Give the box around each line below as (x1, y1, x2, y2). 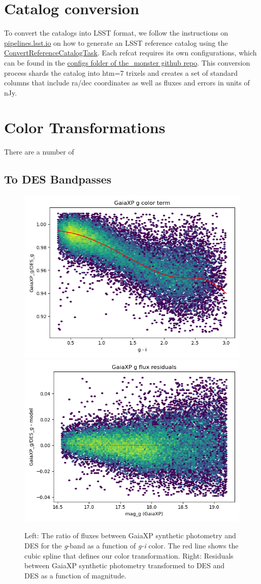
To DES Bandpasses (4, 171, 112, 187)
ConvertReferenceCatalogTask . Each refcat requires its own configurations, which (4, 47, 257, 58)
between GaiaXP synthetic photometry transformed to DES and (24, 560, 225, 571)
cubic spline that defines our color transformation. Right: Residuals (24, 550, 234, 561)
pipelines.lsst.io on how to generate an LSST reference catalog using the (4, 37, 228, 48)
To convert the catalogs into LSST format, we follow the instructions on (4, 27, 229, 38)
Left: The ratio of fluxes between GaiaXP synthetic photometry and (24, 530, 236, 541)
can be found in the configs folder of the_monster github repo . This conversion (4, 57, 250, 68)
